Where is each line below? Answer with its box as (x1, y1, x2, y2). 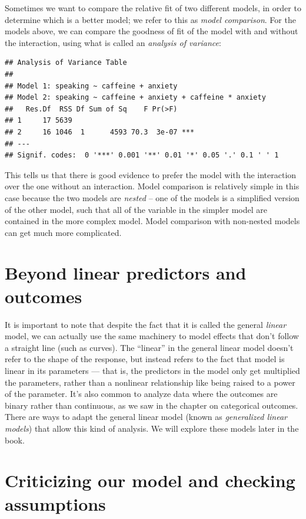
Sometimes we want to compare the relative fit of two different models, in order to (5, 2, 301, 14)
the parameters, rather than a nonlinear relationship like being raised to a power (5, 376, 295, 388)
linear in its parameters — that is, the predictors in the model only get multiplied (5, 364, 300, 376)
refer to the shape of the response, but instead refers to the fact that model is (5, 353, 285, 365)
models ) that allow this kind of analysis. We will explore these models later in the (5, 422, 299, 434)
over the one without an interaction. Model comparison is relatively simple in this (5, 180, 300, 192)
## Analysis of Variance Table (5, 58, 127, 67)
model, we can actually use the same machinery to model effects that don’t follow (5, 330, 299, 342)
